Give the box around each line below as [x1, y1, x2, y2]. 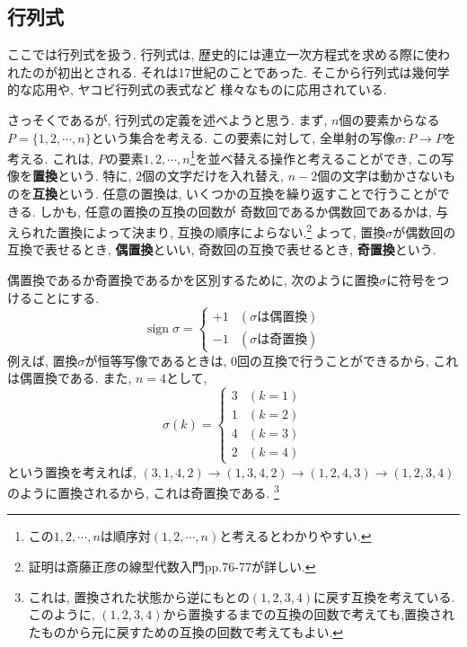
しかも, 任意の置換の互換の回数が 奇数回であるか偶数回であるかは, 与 [40, 201, 449, 220]
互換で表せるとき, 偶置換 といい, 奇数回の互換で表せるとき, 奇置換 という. [7, 240, 436, 259]
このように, [28, 605, 95, 624]
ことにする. [31, 288, 100, 306]
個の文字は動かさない [317, 166, 444, 185]
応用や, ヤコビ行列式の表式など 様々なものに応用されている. [31, 80, 387, 99]
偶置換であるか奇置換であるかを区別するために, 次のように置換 [7, 270, 380, 289]
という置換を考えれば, [7, 462, 137, 481]
